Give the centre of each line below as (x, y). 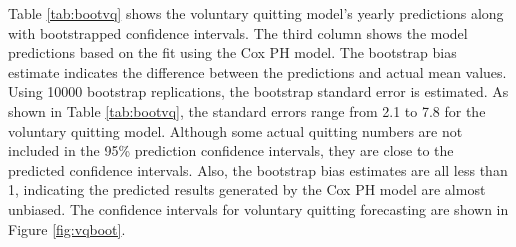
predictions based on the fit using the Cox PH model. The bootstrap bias (232, 52)
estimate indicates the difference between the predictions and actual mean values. (257, 71)
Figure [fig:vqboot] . (67, 228)
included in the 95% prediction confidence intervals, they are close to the (231, 150)
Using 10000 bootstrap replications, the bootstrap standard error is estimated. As (258, 91)
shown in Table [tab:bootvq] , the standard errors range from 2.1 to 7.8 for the (247, 110)
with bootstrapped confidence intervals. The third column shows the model (238, 32)
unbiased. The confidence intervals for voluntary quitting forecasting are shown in (258, 208)
